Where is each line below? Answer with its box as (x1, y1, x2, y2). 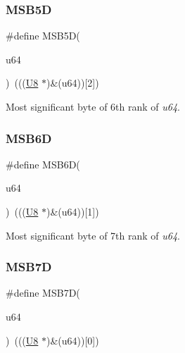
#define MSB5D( (6, 28, 80, 43)
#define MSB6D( (6, 156, 80, 171)
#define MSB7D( (6, 285, 80, 300)
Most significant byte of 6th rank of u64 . (6, 99, 180, 113)
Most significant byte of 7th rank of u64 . (6, 228, 180, 242)
